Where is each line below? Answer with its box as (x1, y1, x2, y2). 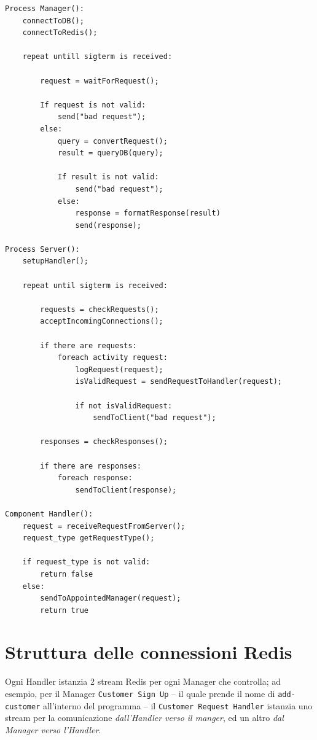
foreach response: (57, 473, 133, 483)
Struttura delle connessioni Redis (5, 639, 292, 664)
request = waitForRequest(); (40, 76, 159, 85)
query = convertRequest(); (57, 136, 168, 146)
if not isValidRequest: (75, 401, 173, 410)
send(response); (75, 220, 141, 230)
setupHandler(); (22, 257, 89, 266)
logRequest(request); (75, 365, 163, 374)
